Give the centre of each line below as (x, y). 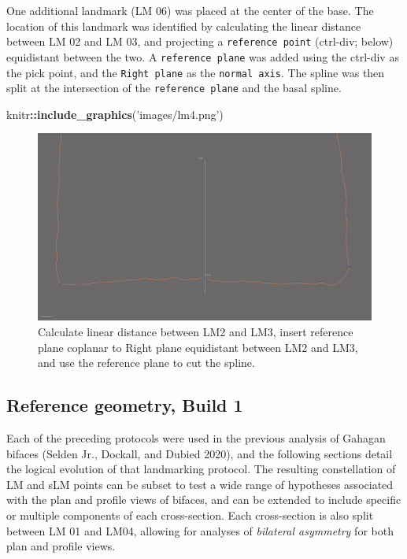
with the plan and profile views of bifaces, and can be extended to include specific (204, 500)
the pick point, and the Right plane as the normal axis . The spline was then (196, 72)
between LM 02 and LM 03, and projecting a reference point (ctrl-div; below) (200, 41)
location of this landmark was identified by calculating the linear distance (184, 26)
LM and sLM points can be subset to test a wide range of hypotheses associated (200, 484)
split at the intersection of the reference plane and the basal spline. (174, 88)
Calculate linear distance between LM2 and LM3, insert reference (196, 332)
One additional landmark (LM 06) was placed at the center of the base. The (190, 10)
